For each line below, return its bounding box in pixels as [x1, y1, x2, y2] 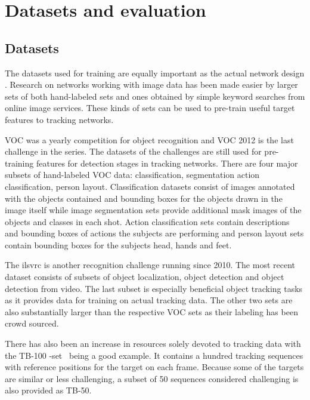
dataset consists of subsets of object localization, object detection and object [5, 270, 284, 283]
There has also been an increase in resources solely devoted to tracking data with [5, 337, 301, 350]
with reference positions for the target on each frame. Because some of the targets [5, 361, 304, 373]
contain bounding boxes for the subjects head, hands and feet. [5, 238, 232, 251]
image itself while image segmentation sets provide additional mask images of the [5, 204, 302, 216]
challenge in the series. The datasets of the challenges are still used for [5, 145, 262, 158]
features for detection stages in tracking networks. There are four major [36, 156, 298, 169]
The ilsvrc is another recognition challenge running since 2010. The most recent [5, 259, 296, 271]
